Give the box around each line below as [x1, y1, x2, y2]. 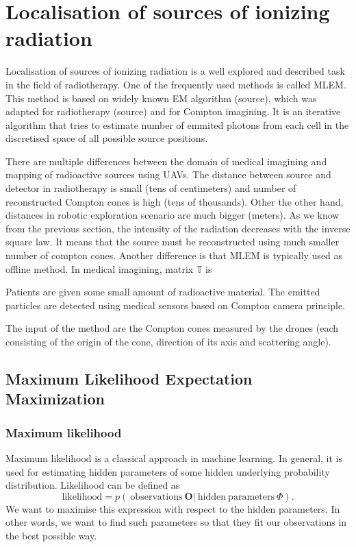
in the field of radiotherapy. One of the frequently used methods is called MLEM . [5, 77, 346, 91]
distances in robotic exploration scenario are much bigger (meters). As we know [5, 208, 340, 222]
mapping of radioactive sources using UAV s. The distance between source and [5, 167, 331, 182]
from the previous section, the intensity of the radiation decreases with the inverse [5, 221, 351, 235]
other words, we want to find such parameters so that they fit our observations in [5, 515, 347, 529]
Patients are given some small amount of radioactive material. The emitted [5, 284, 320, 299]
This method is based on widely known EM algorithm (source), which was [5, 90, 317, 105]
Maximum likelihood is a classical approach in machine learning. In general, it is [5, 450, 342, 465]
